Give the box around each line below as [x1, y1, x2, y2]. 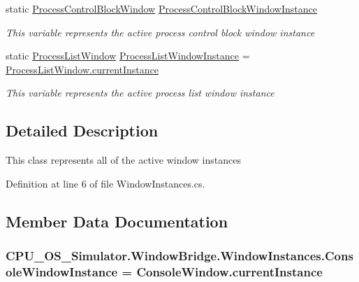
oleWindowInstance [6, 262, 118, 280]
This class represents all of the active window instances [6, 153, 241, 167]
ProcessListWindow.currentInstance [6, 62, 159, 76]
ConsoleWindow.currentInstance [136, 262, 323, 280]
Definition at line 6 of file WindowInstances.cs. [6, 176, 205, 190]
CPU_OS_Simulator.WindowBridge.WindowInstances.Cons [6, 247, 353, 265]
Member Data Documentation [6, 210, 228, 232]
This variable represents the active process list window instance [6, 85, 274, 100]
